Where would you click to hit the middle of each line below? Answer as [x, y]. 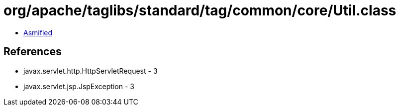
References [33, 52]
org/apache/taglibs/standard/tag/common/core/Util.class [200, 10]
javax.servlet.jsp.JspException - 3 [79, 86]
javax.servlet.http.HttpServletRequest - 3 [91, 71]
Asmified [38, 32]
